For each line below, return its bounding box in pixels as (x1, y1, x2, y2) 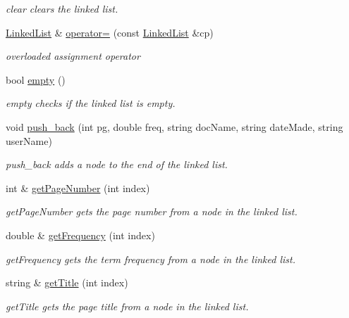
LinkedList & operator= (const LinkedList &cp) (6, 25, 214, 39)
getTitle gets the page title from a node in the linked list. (6, 298, 249, 313)
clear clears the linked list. (6, 1, 118, 15)
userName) (6, 133, 52, 148)
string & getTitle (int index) (6, 275, 128, 290)
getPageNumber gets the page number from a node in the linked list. (6, 204, 298, 219)
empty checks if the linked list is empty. (6, 96, 176, 110)
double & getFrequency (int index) (6, 227, 155, 242)
